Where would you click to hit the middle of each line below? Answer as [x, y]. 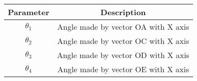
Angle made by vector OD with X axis [123, 55]
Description [123, 12]
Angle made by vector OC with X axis [123, 41]
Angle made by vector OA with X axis [123, 27]
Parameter [29, 12]
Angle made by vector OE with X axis [123, 69]
